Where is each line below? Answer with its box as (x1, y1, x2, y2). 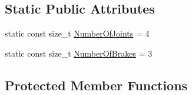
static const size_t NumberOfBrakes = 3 (5, 47, 153, 59)
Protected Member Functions (5, 76, 188, 94)
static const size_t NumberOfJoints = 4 (5, 27, 150, 40)
